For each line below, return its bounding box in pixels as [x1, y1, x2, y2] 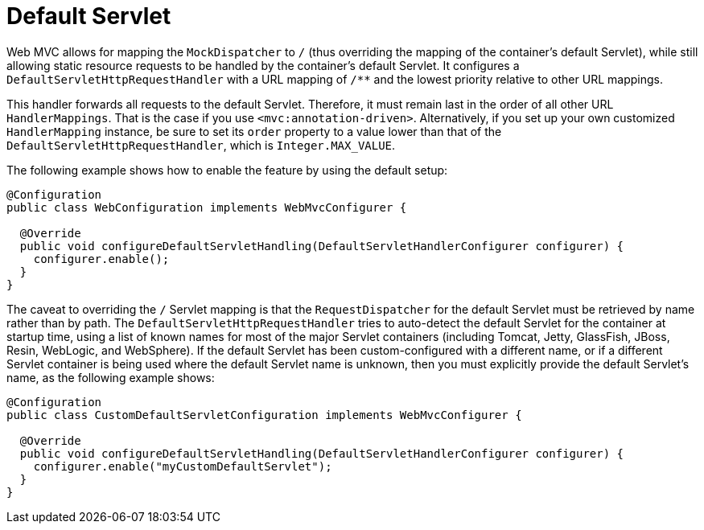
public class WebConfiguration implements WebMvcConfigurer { [6, 200, 407, 214]
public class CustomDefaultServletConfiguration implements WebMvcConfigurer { [6, 408, 522, 421]
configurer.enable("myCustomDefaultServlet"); [33, 459, 332, 473]
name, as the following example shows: [6, 370, 215, 384]
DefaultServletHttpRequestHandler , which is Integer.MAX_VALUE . [6, 138, 396, 152]
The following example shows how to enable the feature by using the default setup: [6, 162, 448, 177]
